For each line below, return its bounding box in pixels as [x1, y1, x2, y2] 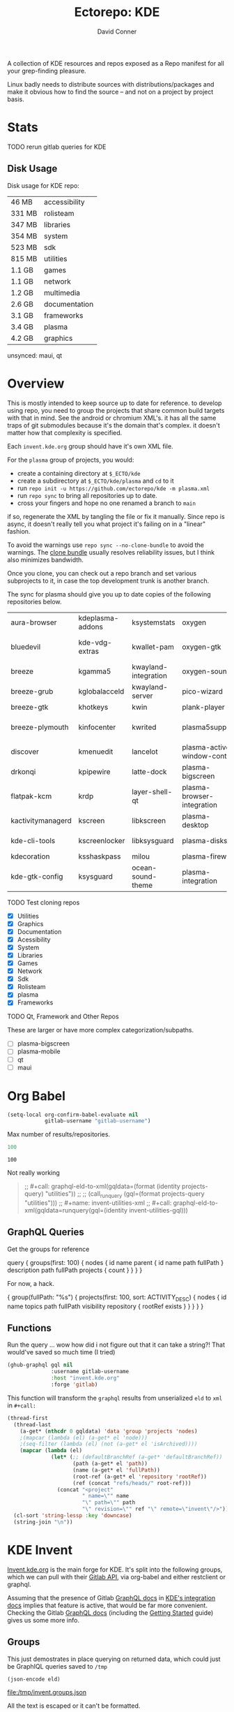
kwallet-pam [132, 642, 174, 652]
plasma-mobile [17, 1047, 61, 1055]
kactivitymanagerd [10, 815, 72, 825]
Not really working [7, 1169, 61, 1177]
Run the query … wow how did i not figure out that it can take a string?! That [7, 1340, 225, 1349]
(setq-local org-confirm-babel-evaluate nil [7, 1111, 139, 1118]
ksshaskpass [78, 851, 121, 861]
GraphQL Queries [7, 1227, 85, 1238]
